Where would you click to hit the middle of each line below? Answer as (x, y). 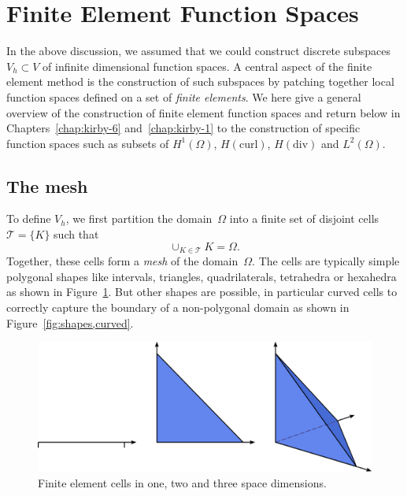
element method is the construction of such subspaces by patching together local (200, 81)
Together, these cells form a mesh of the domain (122, 261)
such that (76, 234)
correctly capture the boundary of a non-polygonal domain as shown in (178, 307)
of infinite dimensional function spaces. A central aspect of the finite (207, 66)
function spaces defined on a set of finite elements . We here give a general (184, 96)
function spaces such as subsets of (88, 143)
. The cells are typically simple (326, 261)
